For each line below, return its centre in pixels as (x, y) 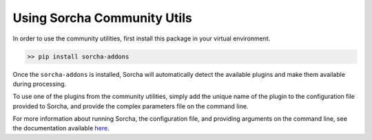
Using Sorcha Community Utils (102, 18)
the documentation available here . (61, 128)
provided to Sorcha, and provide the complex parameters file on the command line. (131, 106)
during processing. (40, 84)
